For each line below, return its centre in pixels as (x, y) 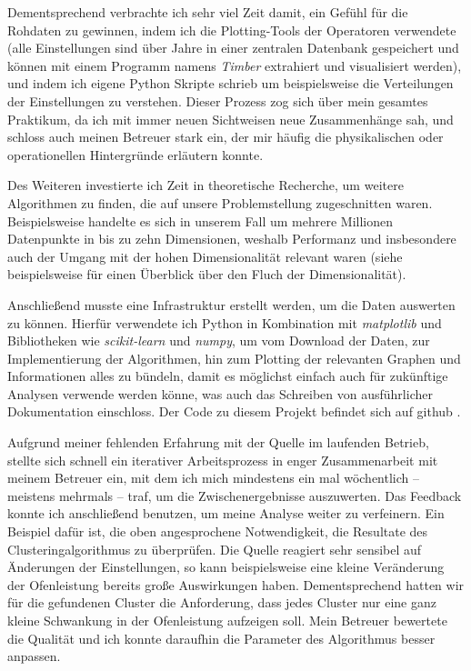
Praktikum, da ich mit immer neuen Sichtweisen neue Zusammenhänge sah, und (230, 119)
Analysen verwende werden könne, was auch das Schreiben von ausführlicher (220, 393)
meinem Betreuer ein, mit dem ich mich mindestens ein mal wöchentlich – (214, 478)
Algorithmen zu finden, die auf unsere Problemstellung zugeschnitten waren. (220, 202)
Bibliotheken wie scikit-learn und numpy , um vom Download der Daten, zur (219, 341)
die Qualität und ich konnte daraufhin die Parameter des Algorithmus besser (221, 638)
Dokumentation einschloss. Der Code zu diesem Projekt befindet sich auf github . (234, 411)
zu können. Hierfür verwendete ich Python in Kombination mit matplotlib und (225, 322)
